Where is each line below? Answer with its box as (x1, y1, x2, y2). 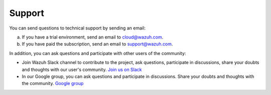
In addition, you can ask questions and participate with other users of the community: (9, 50, 186, 56)
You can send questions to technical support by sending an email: (9, 25, 146, 31)
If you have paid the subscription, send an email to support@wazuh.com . (22, 41, 173, 47)
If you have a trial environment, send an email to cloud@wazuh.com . (22, 34, 164, 40)
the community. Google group (22, 80, 84, 86)
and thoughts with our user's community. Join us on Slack (22, 66, 143, 72)
